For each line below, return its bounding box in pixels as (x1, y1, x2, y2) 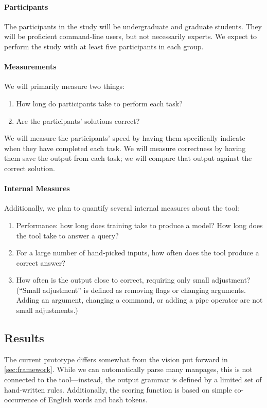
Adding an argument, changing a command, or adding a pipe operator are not (16, 294, 263, 305)
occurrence (4, 394, 38, 405)
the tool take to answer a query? (16, 230, 119, 240)
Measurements (4, 61, 57, 72)
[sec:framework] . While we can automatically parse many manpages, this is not (4, 364, 253, 375)
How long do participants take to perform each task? (16, 98, 183, 108)
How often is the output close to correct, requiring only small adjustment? (16, 274, 251, 285)
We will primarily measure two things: (4, 81, 124, 91)
